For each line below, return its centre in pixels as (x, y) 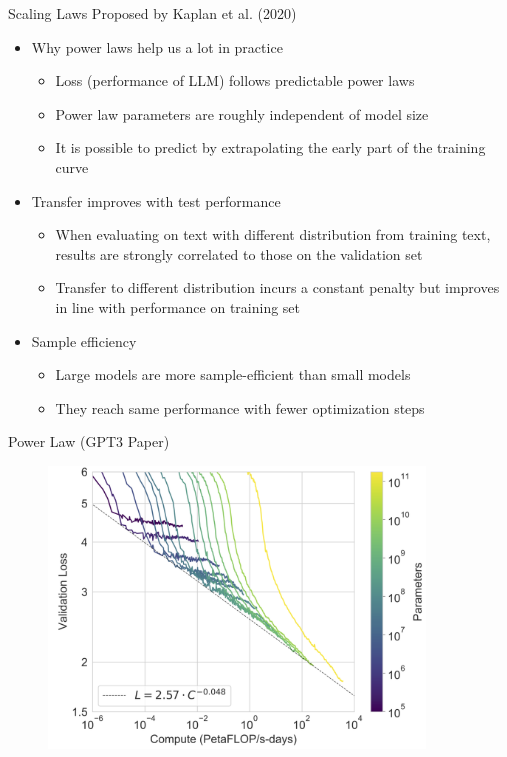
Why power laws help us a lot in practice (157, 46)
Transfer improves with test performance (156, 200)
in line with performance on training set (178, 306)
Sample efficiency (84, 340)
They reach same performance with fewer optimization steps (240, 407)
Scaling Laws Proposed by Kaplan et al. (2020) (152, 13)
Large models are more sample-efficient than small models (233, 374)
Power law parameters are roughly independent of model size (242, 113)
